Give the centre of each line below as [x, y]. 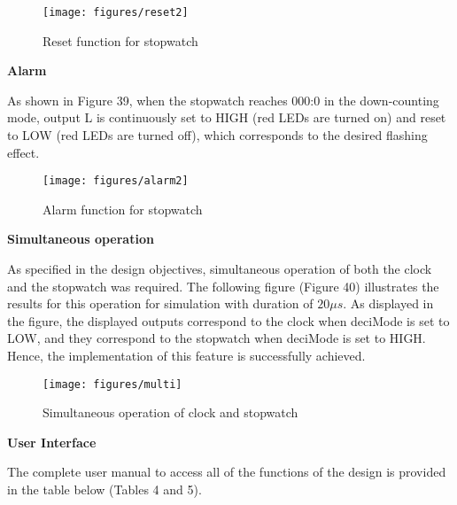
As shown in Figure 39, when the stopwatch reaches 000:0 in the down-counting [223, 100]
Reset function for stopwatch [120, 40]
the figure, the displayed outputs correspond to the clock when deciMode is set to [228, 320]
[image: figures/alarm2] [116, 181]
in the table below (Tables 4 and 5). [105, 489]
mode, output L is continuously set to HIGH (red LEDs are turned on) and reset [227, 117]
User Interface [52, 442]
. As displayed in [388, 303]
